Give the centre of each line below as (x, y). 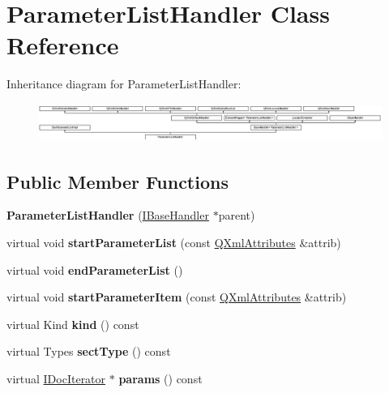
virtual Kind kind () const (73, 324)
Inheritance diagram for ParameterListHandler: (124, 84)
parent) (237, 215)
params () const (160, 378)
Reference (63, 45)
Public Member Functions (118, 181)
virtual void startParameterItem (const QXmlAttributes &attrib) (177, 297)
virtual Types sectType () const (89, 351)
